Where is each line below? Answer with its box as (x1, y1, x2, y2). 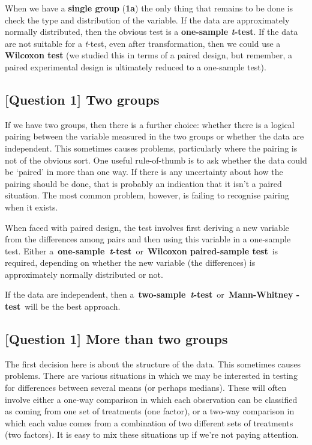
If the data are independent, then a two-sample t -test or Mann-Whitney (5, 288, 293, 301)
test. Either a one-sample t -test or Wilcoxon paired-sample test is (5, 244, 278, 257)
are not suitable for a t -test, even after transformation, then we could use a (5, 37, 281, 49)
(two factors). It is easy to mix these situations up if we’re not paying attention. (5, 428, 299, 441)
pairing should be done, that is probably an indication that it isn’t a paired (5, 177, 282, 189)
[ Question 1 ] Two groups (5, 90, 160, 108)
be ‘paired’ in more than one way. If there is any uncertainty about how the (5, 165, 283, 178)
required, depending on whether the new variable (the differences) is (5, 256, 256, 269)
